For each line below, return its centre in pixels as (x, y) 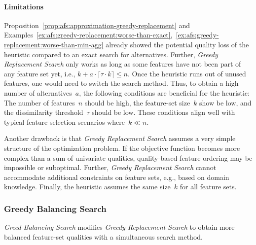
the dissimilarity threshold (44, 112)
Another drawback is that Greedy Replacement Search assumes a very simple (120, 138)
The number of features (39, 102)
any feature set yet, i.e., (40, 73)
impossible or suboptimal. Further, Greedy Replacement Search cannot (110, 167)
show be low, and (225, 102)
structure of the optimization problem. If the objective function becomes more (122, 148)
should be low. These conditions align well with (164, 112)
